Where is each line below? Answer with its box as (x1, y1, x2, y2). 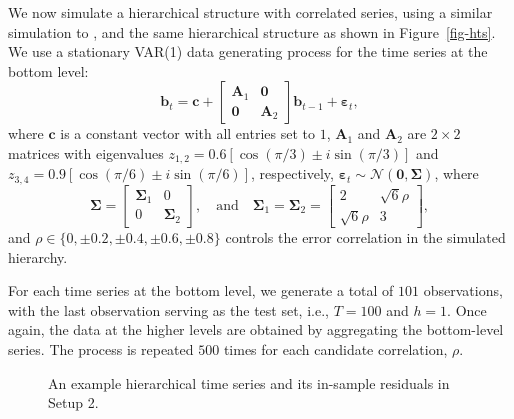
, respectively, (251, 163, 334, 184)
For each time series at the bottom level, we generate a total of (8, 280, 394, 301)
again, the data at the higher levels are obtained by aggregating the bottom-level (8, 319, 504, 340)
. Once (447, 299, 487, 320)
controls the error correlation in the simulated (225, 227, 506, 248)
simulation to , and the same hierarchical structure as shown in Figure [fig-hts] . (8, 21, 496, 42)
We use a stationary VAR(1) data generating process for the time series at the (8, 41, 488, 62)
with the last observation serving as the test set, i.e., (8, 299, 329, 320)
